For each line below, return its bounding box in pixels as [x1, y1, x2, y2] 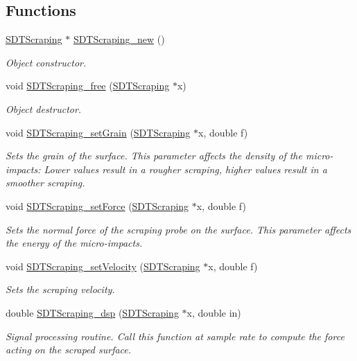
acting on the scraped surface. [6, 342, 132, 357]
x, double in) [186, 305, 241, 319]
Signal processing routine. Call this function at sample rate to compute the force [6, 328, 345, 343]
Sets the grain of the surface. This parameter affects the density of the [6, 148, 302, 163]
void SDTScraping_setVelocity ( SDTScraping [6, 258, 200, 273]
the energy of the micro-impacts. [6, 236, 143, 250]
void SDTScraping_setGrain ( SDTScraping [6, 125, 191, 139]
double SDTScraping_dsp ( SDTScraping [6, 305, 179, 319]
